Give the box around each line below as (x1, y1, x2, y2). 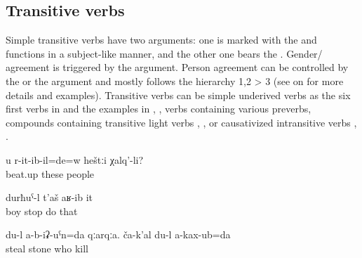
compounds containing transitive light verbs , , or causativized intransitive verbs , (6, 115, 357, 129)
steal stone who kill (6, 240, 88, 255)
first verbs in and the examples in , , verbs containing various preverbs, (6, 101, 311, 116)
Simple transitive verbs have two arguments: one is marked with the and (6, 32, 317, 47)
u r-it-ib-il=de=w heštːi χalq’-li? (6, 152, 144, 167)
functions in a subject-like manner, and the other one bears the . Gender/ (6, 46, 323, 60)
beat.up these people (6, 166, 95, 181)
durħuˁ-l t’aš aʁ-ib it (6, 190, 93, 205)
